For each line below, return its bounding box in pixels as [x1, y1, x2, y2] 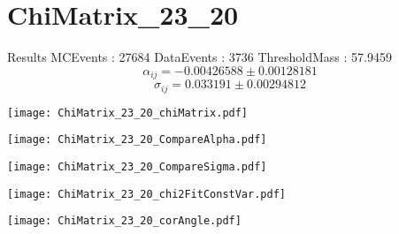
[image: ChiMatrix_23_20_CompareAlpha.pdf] [7, 133, 267, 147]
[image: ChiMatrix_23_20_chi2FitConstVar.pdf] [7, 187, 286, 200]
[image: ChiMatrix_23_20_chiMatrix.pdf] [7, 106, 249, 119]
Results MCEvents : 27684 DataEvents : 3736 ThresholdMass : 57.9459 [7, 48, 392, 66]
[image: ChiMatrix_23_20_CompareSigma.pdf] [7, 160, 267, 173]
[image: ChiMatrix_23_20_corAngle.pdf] [7, 215, 242, 228]
